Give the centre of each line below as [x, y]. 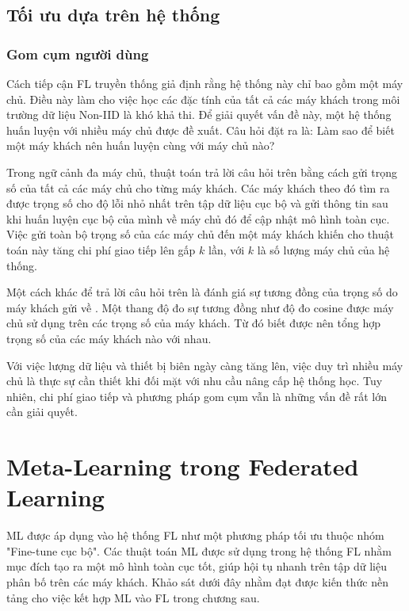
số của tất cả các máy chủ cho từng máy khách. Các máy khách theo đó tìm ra [198, 187]
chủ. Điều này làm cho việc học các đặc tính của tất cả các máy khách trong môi [203, 99]
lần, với [227, 249]
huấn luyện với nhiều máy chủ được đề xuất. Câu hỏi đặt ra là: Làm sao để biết [201, 130]
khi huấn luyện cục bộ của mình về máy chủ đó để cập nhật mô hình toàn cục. [198, 218]
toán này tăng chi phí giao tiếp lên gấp [101, 249]
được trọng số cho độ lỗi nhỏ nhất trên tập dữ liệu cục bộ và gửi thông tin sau [197, 203]
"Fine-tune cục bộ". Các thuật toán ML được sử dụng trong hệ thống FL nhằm [199, 550]
